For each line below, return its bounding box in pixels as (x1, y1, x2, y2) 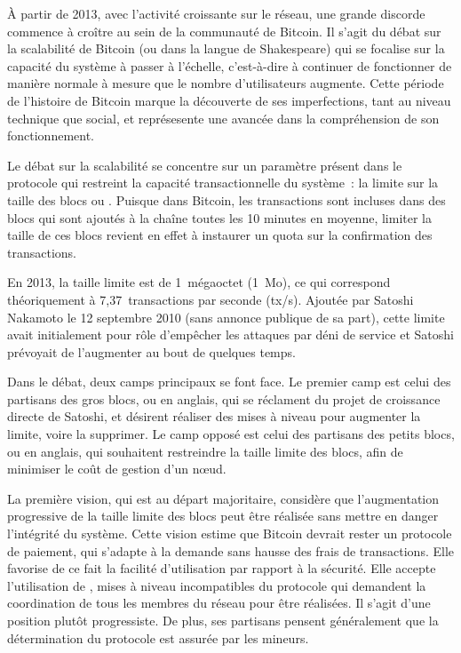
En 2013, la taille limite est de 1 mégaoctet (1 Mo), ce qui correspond (7, 273, 391, 291)
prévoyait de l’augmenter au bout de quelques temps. (7, 342, 296, 361)
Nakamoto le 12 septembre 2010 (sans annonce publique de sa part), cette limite (7, 307, 445, 326)
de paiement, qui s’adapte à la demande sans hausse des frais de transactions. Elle (7, 541, 454, 560)
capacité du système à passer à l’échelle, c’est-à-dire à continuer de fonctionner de (7, 56, 452, 75)
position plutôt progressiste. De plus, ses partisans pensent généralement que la (7, 611, 439, 629)
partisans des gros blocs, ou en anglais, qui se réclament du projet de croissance (7, 389, 441, 408)
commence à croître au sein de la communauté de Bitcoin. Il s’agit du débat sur (7, 21, 441, 40)
